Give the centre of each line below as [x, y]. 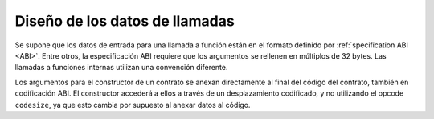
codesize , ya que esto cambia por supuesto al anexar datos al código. [133, 105]
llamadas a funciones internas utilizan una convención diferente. [121, 68]
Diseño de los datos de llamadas [125, 21]
